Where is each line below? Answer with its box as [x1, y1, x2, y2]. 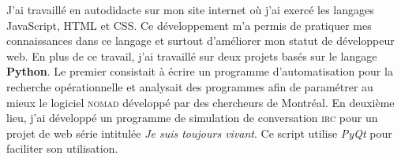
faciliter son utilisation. [6, 140, 118, 157]
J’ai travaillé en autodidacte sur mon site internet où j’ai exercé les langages [6, 2, 374, 17]
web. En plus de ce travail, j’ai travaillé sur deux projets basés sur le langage [6, 47, 377, 64]
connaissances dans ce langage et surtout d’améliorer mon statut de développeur [6, 32, 395, 49]
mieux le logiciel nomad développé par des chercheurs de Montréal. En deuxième [6, 94, 395, 110]
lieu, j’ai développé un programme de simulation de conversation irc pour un [6, 109, 378, 126]
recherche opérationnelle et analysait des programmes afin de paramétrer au [6, 78, 373, 94]
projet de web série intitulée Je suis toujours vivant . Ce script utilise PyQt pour [6, 124, 392, 141]
